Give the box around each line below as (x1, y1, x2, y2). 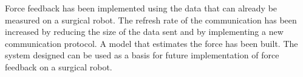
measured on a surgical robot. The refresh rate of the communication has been (5, 13, 297, 26)
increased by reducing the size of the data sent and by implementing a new (5, 25, 284, 38)
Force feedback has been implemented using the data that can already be (5, 2, 277, 14)
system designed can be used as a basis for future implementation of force (5, 49, 279, 61)
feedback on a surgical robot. (5, 60, 112, 73)
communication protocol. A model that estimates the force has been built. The (5, 37, 298, 49)
